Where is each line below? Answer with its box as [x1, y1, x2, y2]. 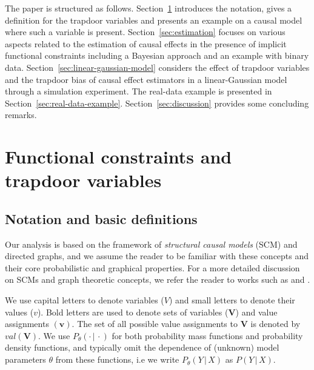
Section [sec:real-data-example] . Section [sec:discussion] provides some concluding [5, 96, 309, 109]
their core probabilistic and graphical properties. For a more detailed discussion [5, 261, 300, 274]
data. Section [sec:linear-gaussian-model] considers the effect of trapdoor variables [5, 61, 310, 73]
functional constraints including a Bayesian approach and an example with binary [5, 49, 309, 62]
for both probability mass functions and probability [112, 329, 303, 342]
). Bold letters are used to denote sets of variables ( [37, 305, 229, 318]
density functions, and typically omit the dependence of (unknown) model [5, 341, 279, 354]
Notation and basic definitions [5, 209, 198, 228]
